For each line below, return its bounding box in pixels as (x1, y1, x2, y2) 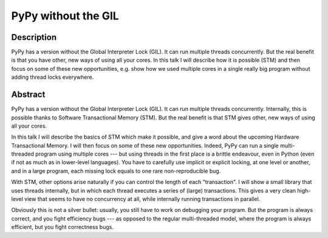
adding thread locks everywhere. (11, 73, 94, 81)
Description (11, 32, 57, 42)
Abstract (11, 90, 46, 100)
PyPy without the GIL (11, 9, 120, 22)
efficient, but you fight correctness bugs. (11, 223, 114, 231)
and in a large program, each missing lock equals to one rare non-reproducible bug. (11, 167, 221, 174)
